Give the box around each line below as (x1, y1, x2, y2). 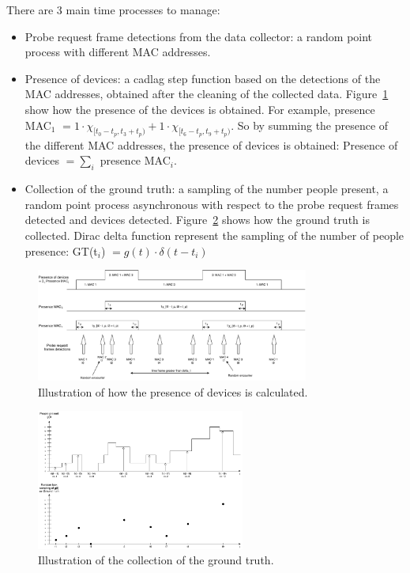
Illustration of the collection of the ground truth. (38, 552, 274, 568)
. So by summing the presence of (231, 116, 389, 133)
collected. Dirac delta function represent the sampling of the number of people (24, 226, 404, 243)
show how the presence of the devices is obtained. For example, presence (24, 101, 375, 117)
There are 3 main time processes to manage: (6, 2, 220, 17)
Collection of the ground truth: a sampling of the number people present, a (24, 180, 389, 197)
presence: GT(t (24, 242, 98, 259)
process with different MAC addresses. (24, 44, 211, 60)
